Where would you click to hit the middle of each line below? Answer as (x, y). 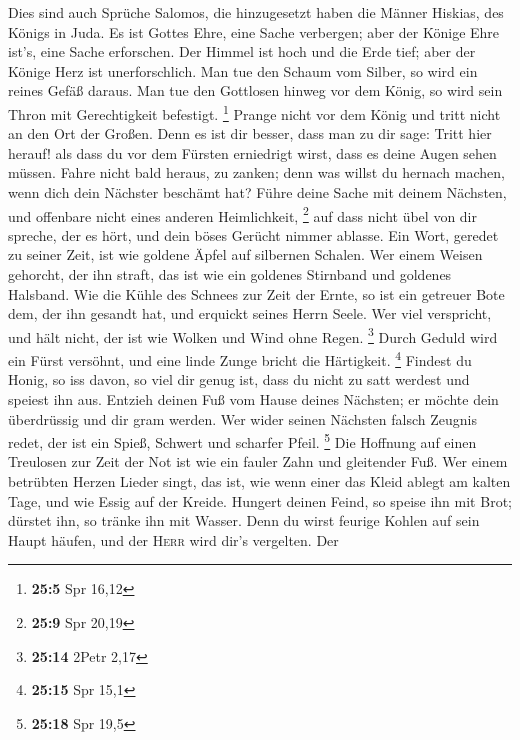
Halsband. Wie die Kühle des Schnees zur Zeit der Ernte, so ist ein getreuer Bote (256, 293)
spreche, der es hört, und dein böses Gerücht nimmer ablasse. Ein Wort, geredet (253, 234)
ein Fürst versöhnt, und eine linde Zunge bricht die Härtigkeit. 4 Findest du (240, 358)
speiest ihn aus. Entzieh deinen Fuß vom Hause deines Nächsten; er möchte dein (253, 398)
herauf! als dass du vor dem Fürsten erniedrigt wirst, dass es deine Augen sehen (252, 152)
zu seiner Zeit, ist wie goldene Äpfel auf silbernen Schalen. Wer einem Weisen (245, 254)
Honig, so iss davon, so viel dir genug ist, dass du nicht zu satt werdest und (239, 379)
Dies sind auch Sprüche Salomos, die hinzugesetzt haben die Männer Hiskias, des (256, 12)
